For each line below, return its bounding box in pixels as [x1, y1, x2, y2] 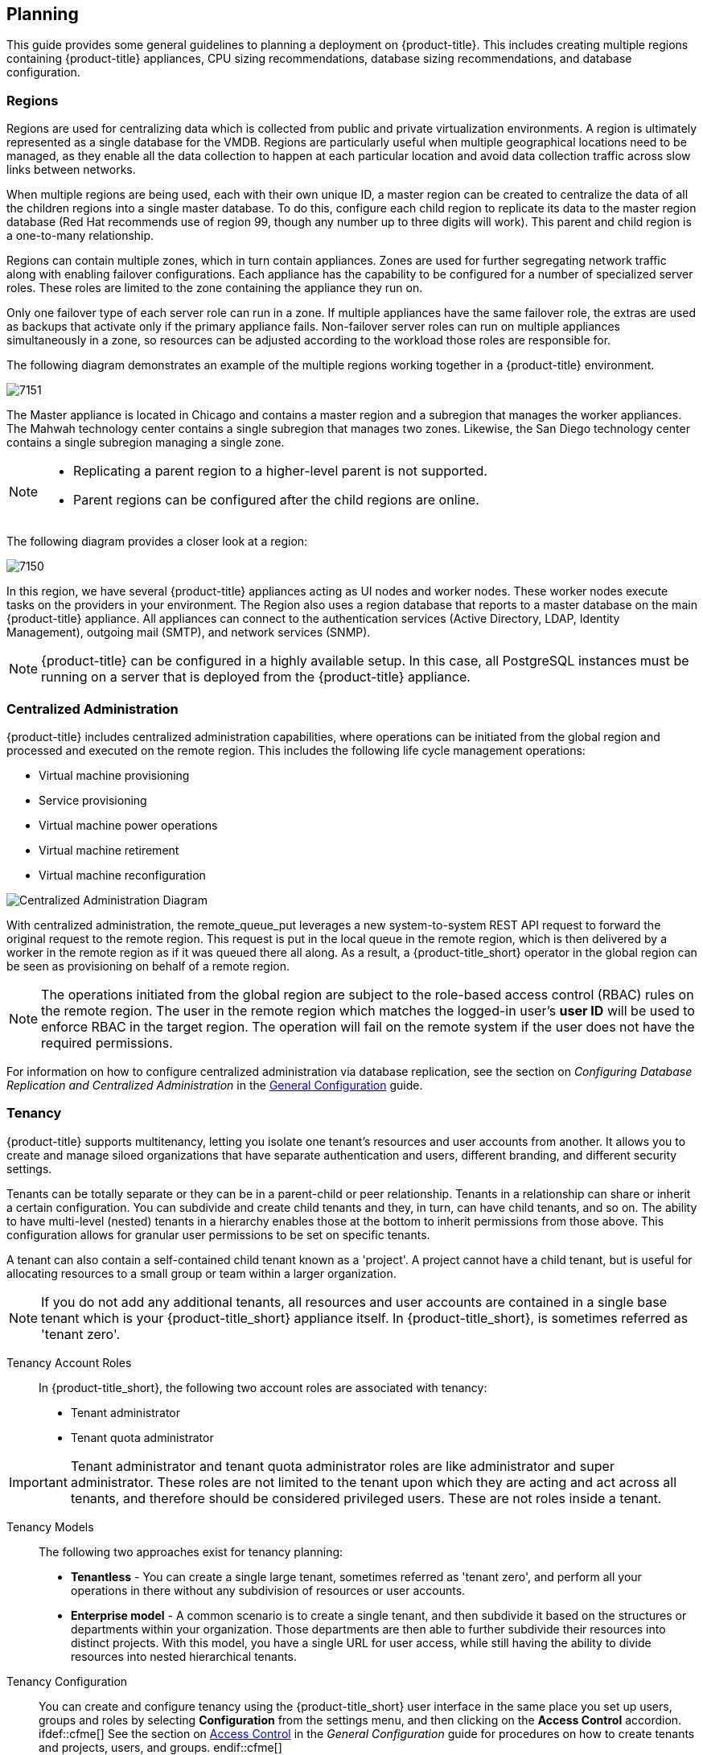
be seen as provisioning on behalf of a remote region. [6, 958, 290, 973]
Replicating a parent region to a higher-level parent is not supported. [73, 463, 487, 480]
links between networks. [6, 163, 136, 177]
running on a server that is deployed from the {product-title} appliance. [41, 669, 471, 686]
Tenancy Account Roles [6, 1355, 132, 1370]
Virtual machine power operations [39, 818, 218, 832]
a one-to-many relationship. [6, 229, 154, 243]
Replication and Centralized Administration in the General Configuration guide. [6, 1077, 423, 1092]
